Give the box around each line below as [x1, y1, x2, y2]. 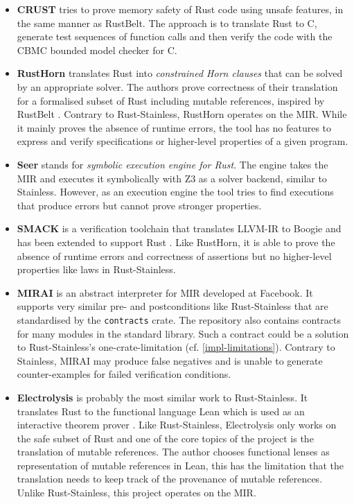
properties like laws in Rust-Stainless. [17, 262, 176, 277]
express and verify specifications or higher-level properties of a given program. [17, 134, 348, 148]
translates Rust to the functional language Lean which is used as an [17, 403, 305, 418]
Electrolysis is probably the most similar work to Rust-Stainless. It [17, 390, 308, 404]
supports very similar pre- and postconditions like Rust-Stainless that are [17, 299, 328, 313]
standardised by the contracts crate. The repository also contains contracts [17, 312, 341, 327]
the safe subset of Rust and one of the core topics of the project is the [17, 431, 314, 445]
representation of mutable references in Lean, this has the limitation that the [17, 458, 344, 472]
